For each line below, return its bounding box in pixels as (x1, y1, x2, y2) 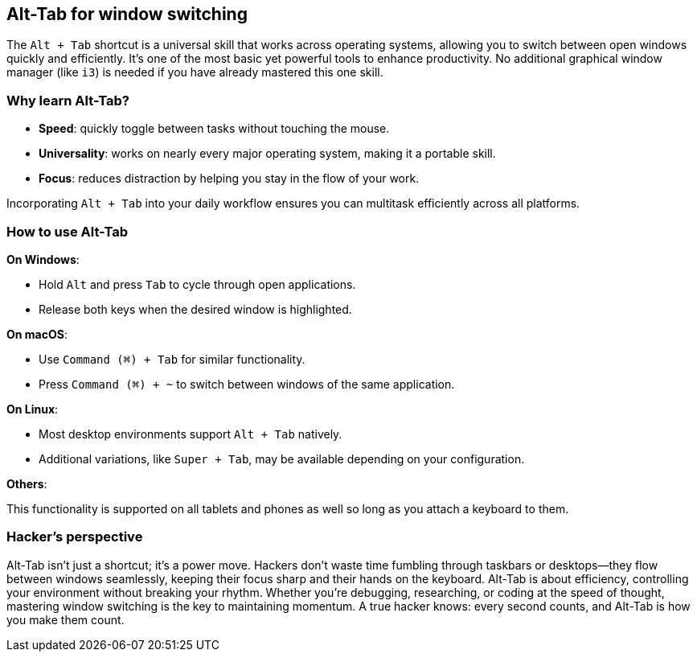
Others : (6, 476, 47, 491)
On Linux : (6, 401, 59, 416)
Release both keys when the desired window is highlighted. (39, 302, 352, 316)
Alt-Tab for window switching (6, 4, 248, 24)
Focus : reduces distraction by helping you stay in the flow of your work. (39, 171, 420, 186)
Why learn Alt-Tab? (6, 92, 129, 109)
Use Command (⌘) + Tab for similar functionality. (39, 352, 305, 366)
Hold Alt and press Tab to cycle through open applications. (39, 277, 356, 291)
